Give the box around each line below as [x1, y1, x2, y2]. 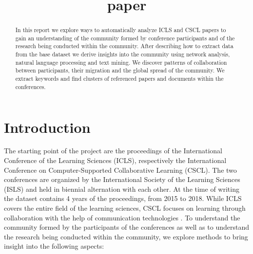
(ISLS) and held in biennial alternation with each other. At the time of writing [4, 183, 239, 194]
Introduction [4, 117, 91, 137]
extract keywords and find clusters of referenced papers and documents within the [15, 74, 224, 83]
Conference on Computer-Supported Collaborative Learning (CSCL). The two [4, 164, 237, 175]
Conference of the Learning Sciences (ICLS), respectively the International [4, 155, 227, 165]
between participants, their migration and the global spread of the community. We [15, 66, 225, 74]
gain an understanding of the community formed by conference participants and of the [15, 34, 235, 42]
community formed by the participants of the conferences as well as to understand [4, 222, 249, 232]
